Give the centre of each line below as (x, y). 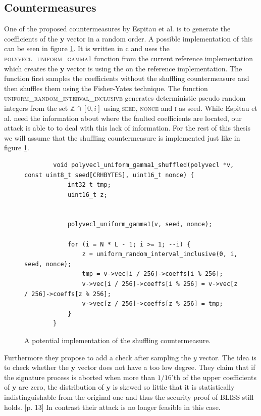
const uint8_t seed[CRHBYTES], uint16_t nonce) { (109, 175)
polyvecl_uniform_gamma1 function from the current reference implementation (129, 58)
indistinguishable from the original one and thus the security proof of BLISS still (129, 397)
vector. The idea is (228, 357)
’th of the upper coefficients (214, 377)
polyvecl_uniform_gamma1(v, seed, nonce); (140, 224)
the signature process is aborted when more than (80, 377)
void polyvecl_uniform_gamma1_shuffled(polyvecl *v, (144, 165)
